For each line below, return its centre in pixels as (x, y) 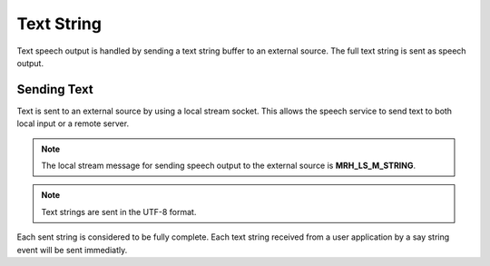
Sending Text (55, 89)
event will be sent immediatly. (72, 250)
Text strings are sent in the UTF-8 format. (119, 212)
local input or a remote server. (73, 123)
